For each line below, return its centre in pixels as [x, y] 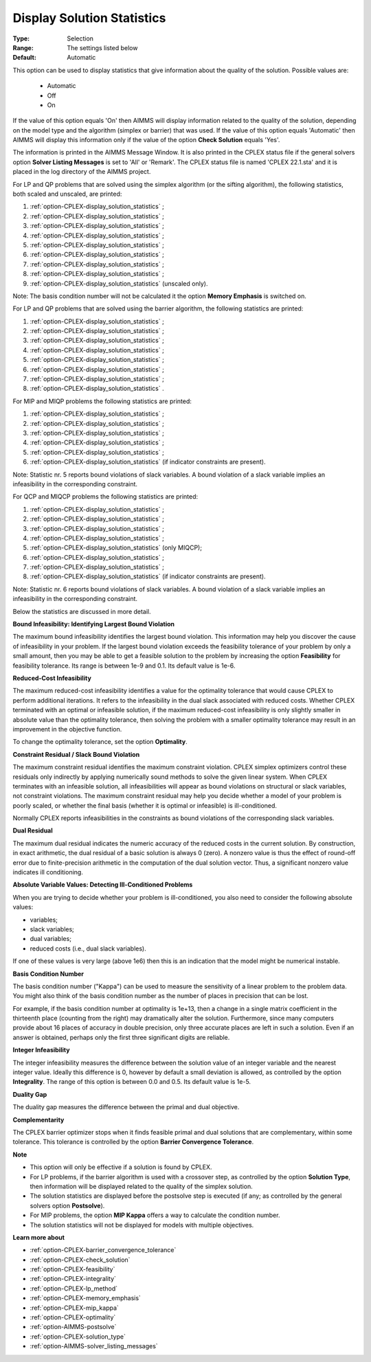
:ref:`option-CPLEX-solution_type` [78, 1337]
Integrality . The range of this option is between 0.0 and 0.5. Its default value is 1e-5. [132, 1082]
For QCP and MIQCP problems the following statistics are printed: [105, 497]
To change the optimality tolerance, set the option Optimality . [100, 742]
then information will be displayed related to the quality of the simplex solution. [142, 1186]
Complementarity [38, 1120]
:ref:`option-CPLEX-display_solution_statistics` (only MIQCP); [116, 548]
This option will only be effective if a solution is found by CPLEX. [121, 1167]
